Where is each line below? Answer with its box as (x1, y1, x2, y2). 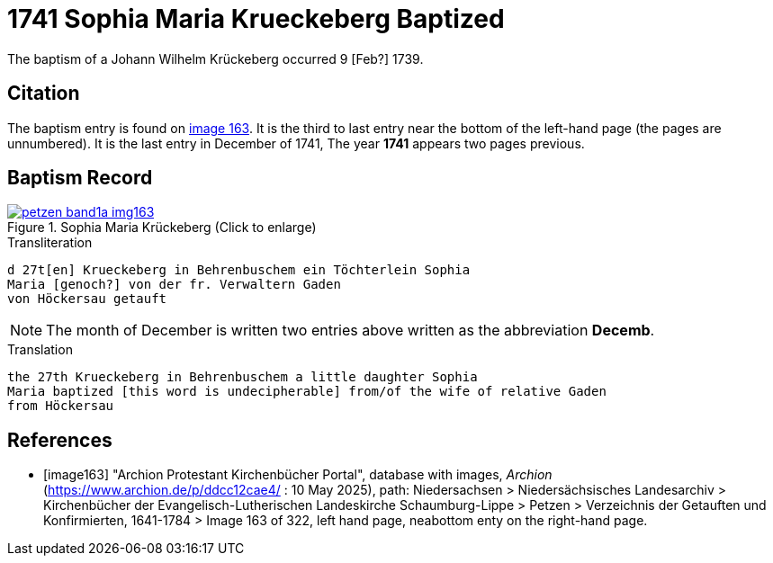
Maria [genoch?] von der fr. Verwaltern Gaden (7, 277, 341, 292)
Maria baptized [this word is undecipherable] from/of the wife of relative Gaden (7, 384, 607, 399)
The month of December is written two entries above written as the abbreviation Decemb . (46, 321, 655, 340)
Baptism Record (7, 166, 153, 190)
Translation (7, 342, 73, 358)
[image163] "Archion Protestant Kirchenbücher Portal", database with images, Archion (43, 467, 553, 483)
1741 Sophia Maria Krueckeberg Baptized (7, 4, 505, 34)
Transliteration (7, 235, 93, 251)
